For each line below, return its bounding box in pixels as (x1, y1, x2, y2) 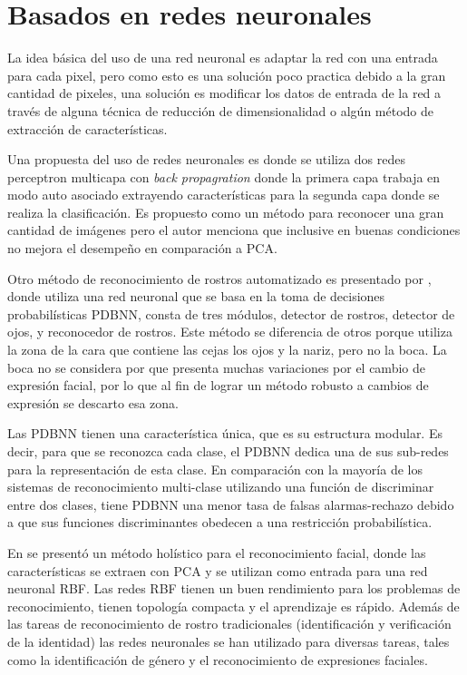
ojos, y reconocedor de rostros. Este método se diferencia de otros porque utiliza (7, 322, 452, 341)
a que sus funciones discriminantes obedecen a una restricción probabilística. (7, 513, 433, 532)
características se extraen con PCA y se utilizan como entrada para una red (7, 561, 428, 580)
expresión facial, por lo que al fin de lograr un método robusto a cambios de (7, 376, 429, 395)
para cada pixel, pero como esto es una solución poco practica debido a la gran (7, 65, 446, 84)
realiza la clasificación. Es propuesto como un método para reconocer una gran (7, 202, 444, 221)
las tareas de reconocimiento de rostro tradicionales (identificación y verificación (7, 614, 452, 633)
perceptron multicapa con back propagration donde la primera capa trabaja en (7, 167, 441, 186)
